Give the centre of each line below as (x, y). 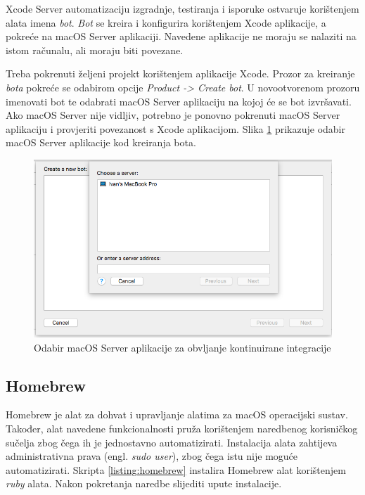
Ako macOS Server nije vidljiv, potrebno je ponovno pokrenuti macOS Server (173, 115)
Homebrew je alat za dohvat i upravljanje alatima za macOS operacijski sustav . (177, 414)
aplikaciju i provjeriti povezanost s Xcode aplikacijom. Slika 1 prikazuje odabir (175, 128)
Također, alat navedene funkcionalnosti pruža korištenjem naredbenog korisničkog (182, 429)
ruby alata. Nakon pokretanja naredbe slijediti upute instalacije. (144, 483)
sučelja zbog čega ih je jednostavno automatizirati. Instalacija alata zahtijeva (172, 442)
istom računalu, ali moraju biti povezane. (95, 50)
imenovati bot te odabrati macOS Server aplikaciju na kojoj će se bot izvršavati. (179, 101)
